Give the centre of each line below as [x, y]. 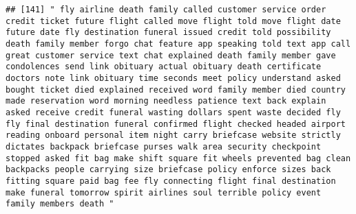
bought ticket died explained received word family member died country [176, 90]
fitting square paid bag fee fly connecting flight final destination [171, 181]
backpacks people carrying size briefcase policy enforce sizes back [168, 170]
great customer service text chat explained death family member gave [171, 55]
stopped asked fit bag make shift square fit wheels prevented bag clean [178, 158]
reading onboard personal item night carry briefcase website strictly [173, 135]
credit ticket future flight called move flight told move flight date [173, 21]
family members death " [60, 204]
